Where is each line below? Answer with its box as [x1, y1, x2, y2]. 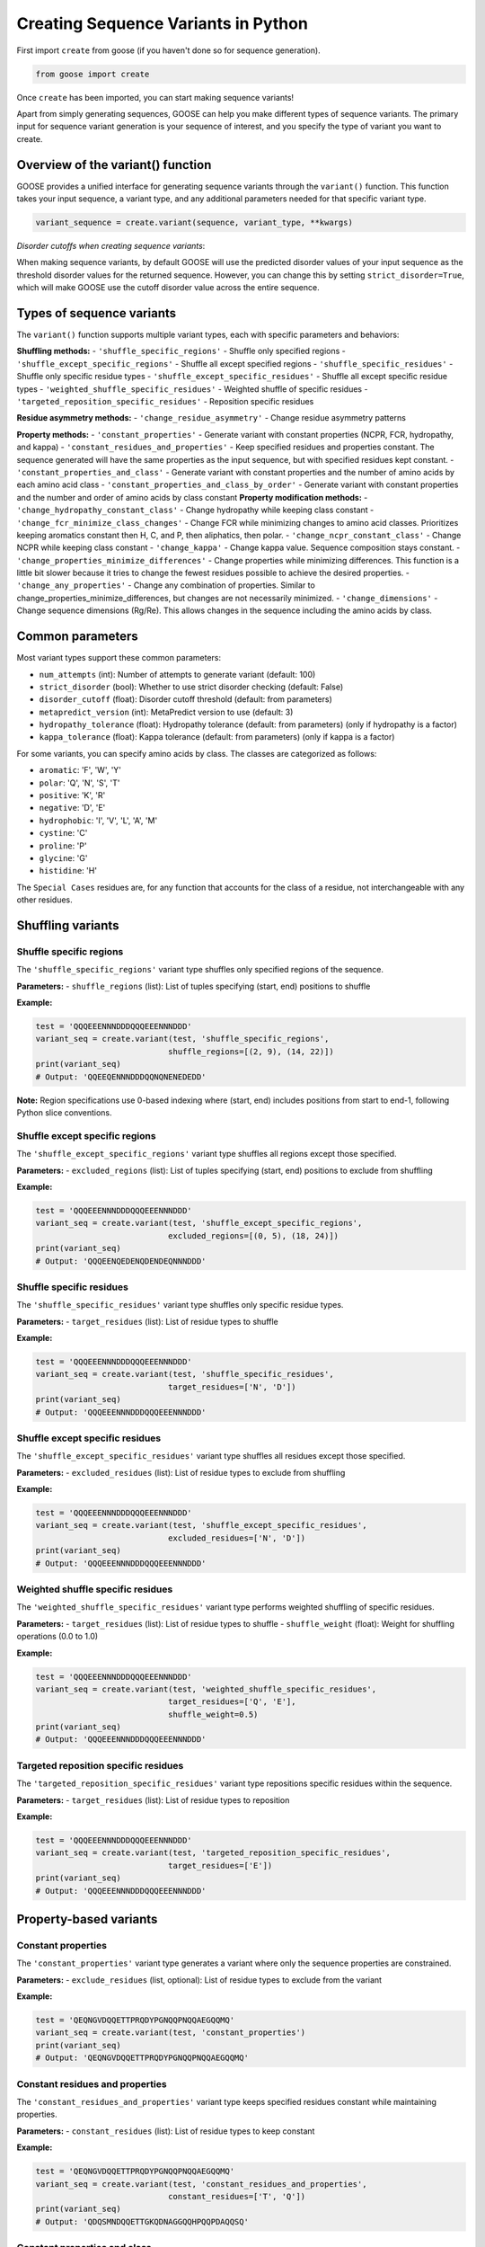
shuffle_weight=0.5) [167, 1709, 259, 1719]
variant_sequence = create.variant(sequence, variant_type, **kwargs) [35, 217, 354, 227]
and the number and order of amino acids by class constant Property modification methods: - [16, 492, 368, 502]
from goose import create [35, 68, 150, 79]
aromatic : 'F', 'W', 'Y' [39, 765, 121, 776]
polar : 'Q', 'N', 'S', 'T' [39, 777, 120, 788]
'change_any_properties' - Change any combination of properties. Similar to [16, 580, 316, 591]
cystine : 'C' [39, 828, 88, 839]
